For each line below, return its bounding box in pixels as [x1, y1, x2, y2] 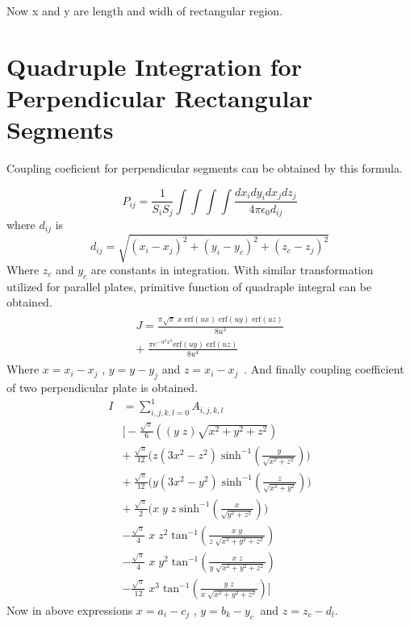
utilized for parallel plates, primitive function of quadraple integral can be [6, 278, 372, 294]
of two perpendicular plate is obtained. [6, 378, 199, 395]
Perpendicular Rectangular [6, 81, 313, 114]
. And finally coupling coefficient [244, 361, 404, 378]
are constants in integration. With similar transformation [90, 261, 374, 278]
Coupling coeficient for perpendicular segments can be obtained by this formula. [6, 160, 403, 177]
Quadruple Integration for [6, 49, 302, 82]
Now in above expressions [6, 601, 133, 618]
